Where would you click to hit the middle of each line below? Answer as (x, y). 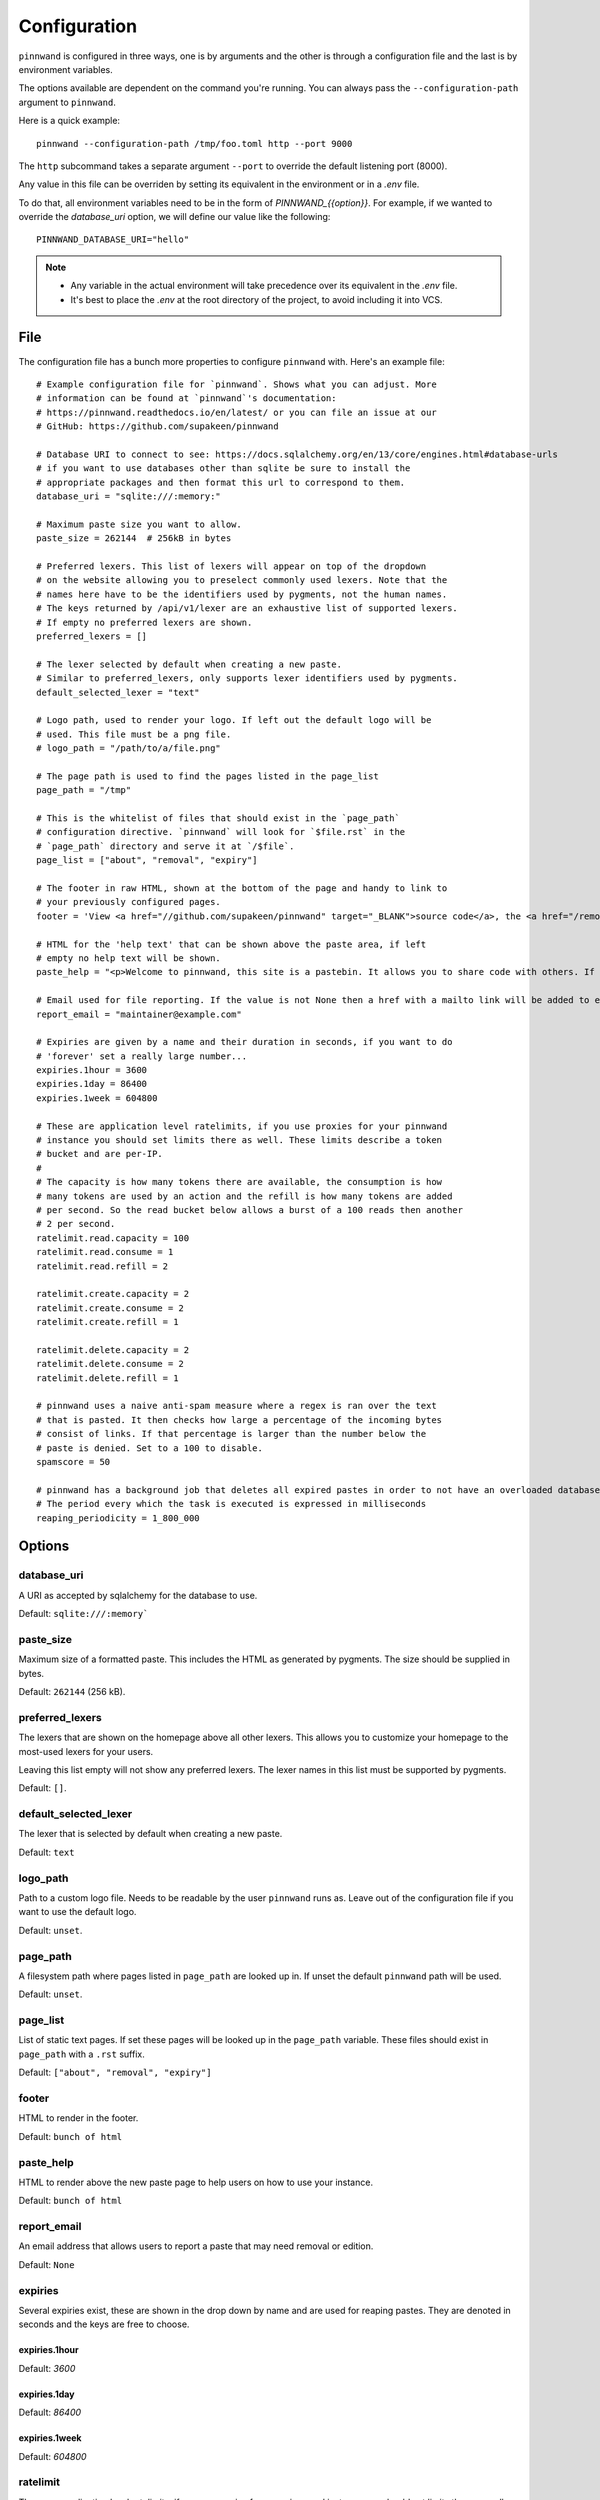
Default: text (46, 1852)
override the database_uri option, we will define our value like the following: (174, 217)
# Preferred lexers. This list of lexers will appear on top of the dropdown (231, 566)
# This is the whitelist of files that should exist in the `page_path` (218, 818)
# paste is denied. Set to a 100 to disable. (150, 1448)
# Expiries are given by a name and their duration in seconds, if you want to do (244, 1042)
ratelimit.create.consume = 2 (110, 1308)
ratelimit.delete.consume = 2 (110, 1364)
